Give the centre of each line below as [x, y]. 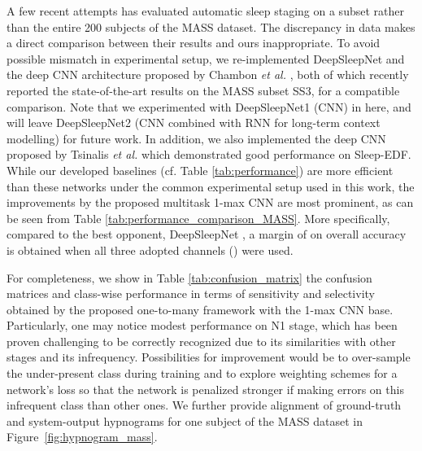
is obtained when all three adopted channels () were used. [150, 250]
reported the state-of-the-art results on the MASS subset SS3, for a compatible [203, 90]
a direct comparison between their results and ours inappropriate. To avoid [194, 43]
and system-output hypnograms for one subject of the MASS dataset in [185, 420]
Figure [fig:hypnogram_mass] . [82, 437]
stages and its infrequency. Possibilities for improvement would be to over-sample [209, 357]
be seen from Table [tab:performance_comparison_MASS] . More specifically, [198, 218]
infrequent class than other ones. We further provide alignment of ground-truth [204, 405]
